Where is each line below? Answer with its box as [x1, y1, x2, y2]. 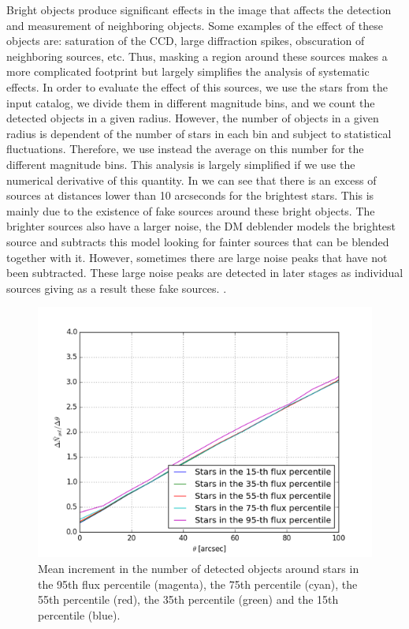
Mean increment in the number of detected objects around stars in [38, 560, 359, 577]
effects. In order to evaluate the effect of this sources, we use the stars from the [6, 78, 389, 95]
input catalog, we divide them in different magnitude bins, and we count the [6, 94, 375, 110]
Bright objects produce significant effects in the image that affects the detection [6, 2, 392, 17]
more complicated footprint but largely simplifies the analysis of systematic [6, 63, 370, 80]
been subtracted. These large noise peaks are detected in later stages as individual [6, 264, 403, 281]
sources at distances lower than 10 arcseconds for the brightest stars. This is [6, 187, 374, 204]
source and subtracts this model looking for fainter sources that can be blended [6, 233, 389, 249]
